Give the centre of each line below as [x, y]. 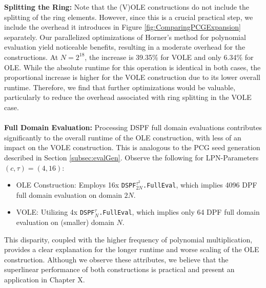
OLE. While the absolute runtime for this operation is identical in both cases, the [132, 67]
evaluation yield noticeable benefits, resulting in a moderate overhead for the [125, 47]
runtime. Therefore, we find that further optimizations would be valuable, [120, 87]
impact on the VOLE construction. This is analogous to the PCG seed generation [132, 147]
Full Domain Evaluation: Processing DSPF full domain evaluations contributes [133, 127]
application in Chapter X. [45, 279]
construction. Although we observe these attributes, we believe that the [116, 259]
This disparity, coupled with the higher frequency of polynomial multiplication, [128, 239]
